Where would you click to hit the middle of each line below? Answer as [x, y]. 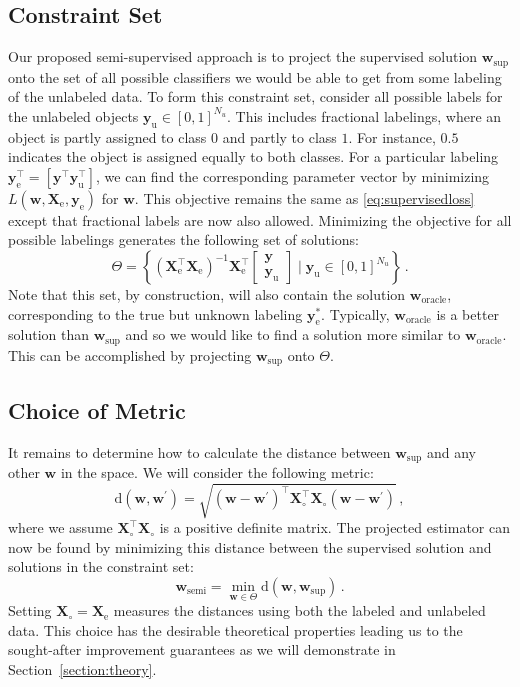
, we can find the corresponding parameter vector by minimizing [293, 175]
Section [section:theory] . [82, 668]
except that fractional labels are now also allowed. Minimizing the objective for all [260, 219]
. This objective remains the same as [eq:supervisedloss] [304, 197]
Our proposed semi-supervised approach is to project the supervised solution [243, 56]
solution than [48, 334]
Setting [30, 610]
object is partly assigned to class [107, 136]
